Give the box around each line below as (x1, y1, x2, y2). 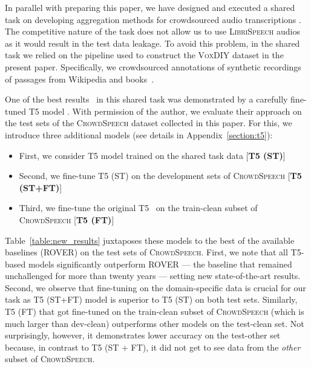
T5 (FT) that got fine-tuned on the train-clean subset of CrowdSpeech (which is (5, 305, 304, 318)
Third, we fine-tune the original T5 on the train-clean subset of (19, 201, 258, 214)
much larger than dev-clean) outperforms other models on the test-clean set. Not (5, 317, 304, 329)
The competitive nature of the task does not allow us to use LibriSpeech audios (5, 25, 300, 38)
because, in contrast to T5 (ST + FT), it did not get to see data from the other (5, 340, 301, 353)
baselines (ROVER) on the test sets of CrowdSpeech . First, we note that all (5, 246, 288, 258)
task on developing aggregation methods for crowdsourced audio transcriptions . (5, 13, 301, 25)
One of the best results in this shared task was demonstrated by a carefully (5, 93, 288, 106)
